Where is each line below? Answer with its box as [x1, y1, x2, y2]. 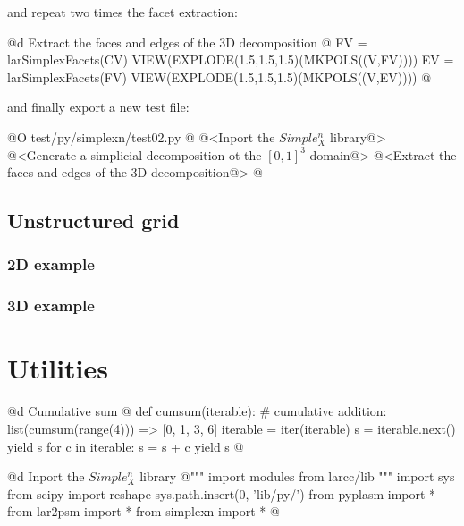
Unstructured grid [7, 207, 180, 234]
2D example [7, 253, 95, 276]
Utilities [7, 350, 109, 386]
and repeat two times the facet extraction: [7, 3, 238, 21]
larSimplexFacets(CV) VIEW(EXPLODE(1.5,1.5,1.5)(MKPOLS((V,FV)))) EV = [7, 50, 454, 69]
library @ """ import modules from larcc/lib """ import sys [139, 467, 455, 486]
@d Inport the [7, 467, 85, 486]
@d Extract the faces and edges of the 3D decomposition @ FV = [7, 32, 367, 51]
